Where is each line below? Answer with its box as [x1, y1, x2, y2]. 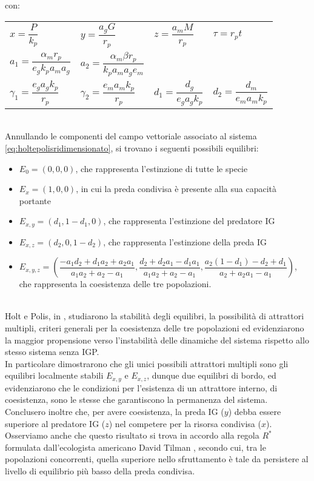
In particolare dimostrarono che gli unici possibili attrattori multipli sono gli [5, 357, 289, 370]
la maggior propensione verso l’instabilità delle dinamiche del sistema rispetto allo [5, 333, 309, 346]
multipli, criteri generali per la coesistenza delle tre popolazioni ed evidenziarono [5, 322, 304, 334]
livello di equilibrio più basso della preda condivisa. [5, 465, 195, 477]
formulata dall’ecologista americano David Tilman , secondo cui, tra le [5, 440, 266, 453]
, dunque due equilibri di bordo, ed [147, 369, 276, 382]
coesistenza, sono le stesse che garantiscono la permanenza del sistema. [5, 393, 268, 406]
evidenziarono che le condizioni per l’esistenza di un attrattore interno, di [5, 381, 278, 394]
